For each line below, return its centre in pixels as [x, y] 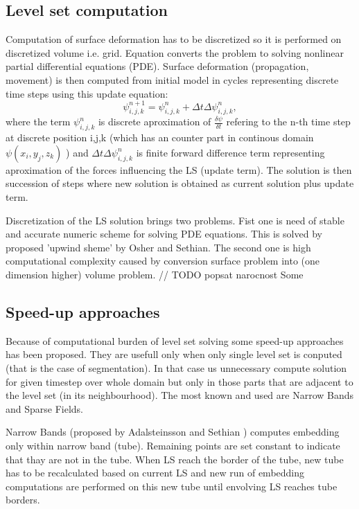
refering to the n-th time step [288, 122]
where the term [38, 122]
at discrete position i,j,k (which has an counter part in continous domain [160, 137]
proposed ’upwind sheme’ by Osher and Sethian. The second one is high [158, 247]
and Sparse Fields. [45, 408]
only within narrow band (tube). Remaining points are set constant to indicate [173, 445]
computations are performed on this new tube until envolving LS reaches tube [172, 486]
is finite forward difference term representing [230, 152]
